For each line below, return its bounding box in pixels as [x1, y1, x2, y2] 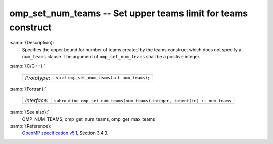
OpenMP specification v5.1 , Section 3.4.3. [22, 130, 109, 136]
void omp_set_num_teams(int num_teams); [56, 75, 150, 81]
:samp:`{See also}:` [9, 109, 50, 115]
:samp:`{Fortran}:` [9, 86, 47, 92]
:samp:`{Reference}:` [9, 123, 53, 129]
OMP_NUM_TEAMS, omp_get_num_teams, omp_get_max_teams [22, 116, 155, 122]
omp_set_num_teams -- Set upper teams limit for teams [9, 8, 248, 19]
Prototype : [25, 74, 51, 81]
